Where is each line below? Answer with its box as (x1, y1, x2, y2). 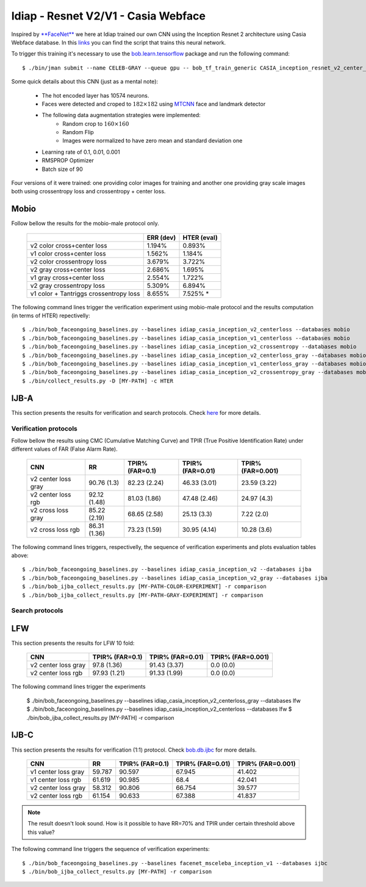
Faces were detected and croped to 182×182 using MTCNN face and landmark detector (41, 100, 266, 107)
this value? (27, 828, 55, 836)
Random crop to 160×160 (62, 120, 129, 127)
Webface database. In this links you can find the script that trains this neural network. (11, 38, 226, 46)
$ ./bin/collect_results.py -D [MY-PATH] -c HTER (22, 377, 174, 384)
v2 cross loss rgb (30, 525, 81, 534)
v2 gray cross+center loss (30, 265, 106, 274)
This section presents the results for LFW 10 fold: (11, 639, 135, 647)
